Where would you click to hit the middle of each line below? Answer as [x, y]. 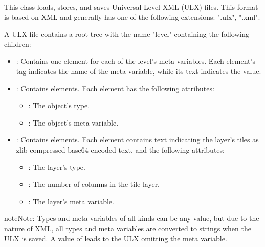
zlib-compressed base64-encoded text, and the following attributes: [120, 149]
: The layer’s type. [57, 167]
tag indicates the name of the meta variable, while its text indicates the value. [139, 71]
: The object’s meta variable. [73, 122]
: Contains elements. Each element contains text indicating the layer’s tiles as [137, 140]
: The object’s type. [59, 105]
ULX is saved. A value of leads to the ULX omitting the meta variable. [116, 238]
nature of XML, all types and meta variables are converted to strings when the [128, 228]
